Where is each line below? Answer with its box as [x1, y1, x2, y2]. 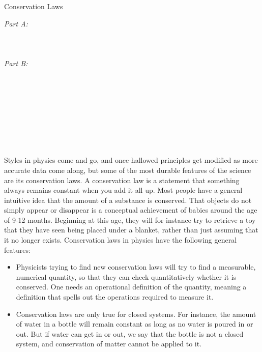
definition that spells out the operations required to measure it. [16, 291, 214, 302]
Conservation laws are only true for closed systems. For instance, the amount [16, 308, 256, 319]
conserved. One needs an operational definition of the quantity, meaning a [16, 281, 247, 292]
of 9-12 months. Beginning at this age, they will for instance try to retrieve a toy [4, 214, 256, 225]
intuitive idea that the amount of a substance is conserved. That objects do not [4, 194, 252, 205]
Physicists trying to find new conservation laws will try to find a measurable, [16, 261, 256, 272]
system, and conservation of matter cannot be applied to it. [16, 338, 202, 349]
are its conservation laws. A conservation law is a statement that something [4, 174, 240, 185]
